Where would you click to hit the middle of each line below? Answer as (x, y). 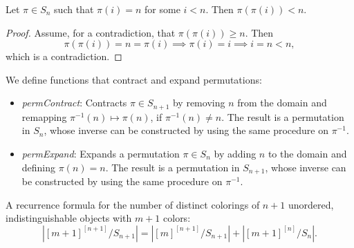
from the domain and (282, 103)
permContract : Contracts (74, 103)
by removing (199, 103)
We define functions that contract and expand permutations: (134, 79)
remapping (44, 116)
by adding (235, 154)
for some (162, 9)
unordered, (311, 204)
